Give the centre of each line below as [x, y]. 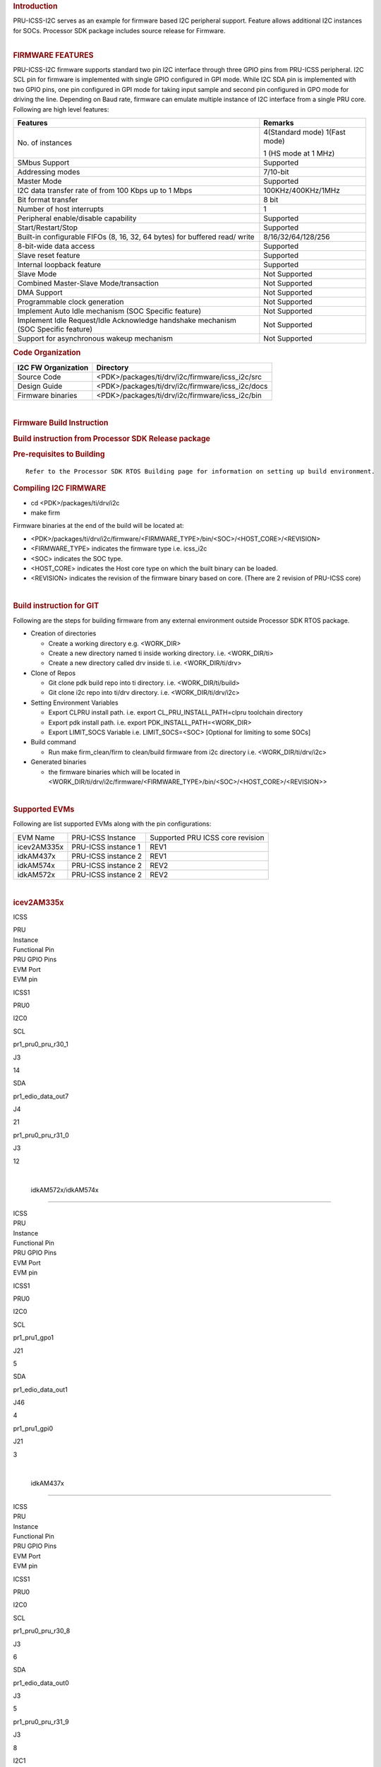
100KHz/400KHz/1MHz [302, 191]
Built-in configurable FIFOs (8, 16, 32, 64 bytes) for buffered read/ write [136, 237]
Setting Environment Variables [75, 703]
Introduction [35, 6]
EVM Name [36, 838]
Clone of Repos [53, 673]
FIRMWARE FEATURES [53, 55]
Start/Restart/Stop [47, 228]
